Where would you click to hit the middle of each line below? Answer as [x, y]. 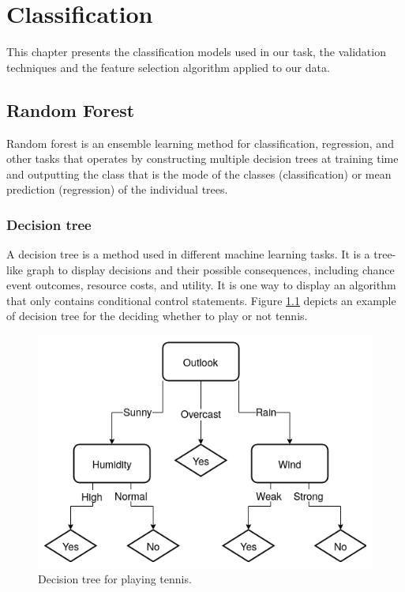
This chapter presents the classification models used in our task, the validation [196, 52]
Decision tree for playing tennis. [115, 579]
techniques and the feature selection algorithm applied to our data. [168, 67]
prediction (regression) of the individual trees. [117, 189]
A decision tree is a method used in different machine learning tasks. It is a [188, 254]
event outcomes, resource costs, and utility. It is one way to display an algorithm [201, 285]
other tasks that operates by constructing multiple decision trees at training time [202, 158]
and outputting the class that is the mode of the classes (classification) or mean [199, 173]
